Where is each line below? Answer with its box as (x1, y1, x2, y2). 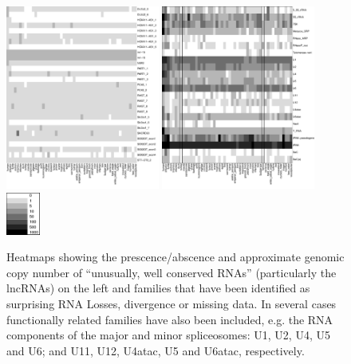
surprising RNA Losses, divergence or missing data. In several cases (6, 296, 337, 312)
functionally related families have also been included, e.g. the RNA (6, 311, 333, 327)
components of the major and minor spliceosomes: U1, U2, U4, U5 (6, 327, 330, 343)
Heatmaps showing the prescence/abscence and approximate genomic (6, 249, 345, 265)
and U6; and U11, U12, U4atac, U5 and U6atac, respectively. (6, 342, 305, 358)
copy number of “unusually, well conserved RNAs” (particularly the (6, 264, 337, 280)
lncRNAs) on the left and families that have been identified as (6, 280, 310, 296)
